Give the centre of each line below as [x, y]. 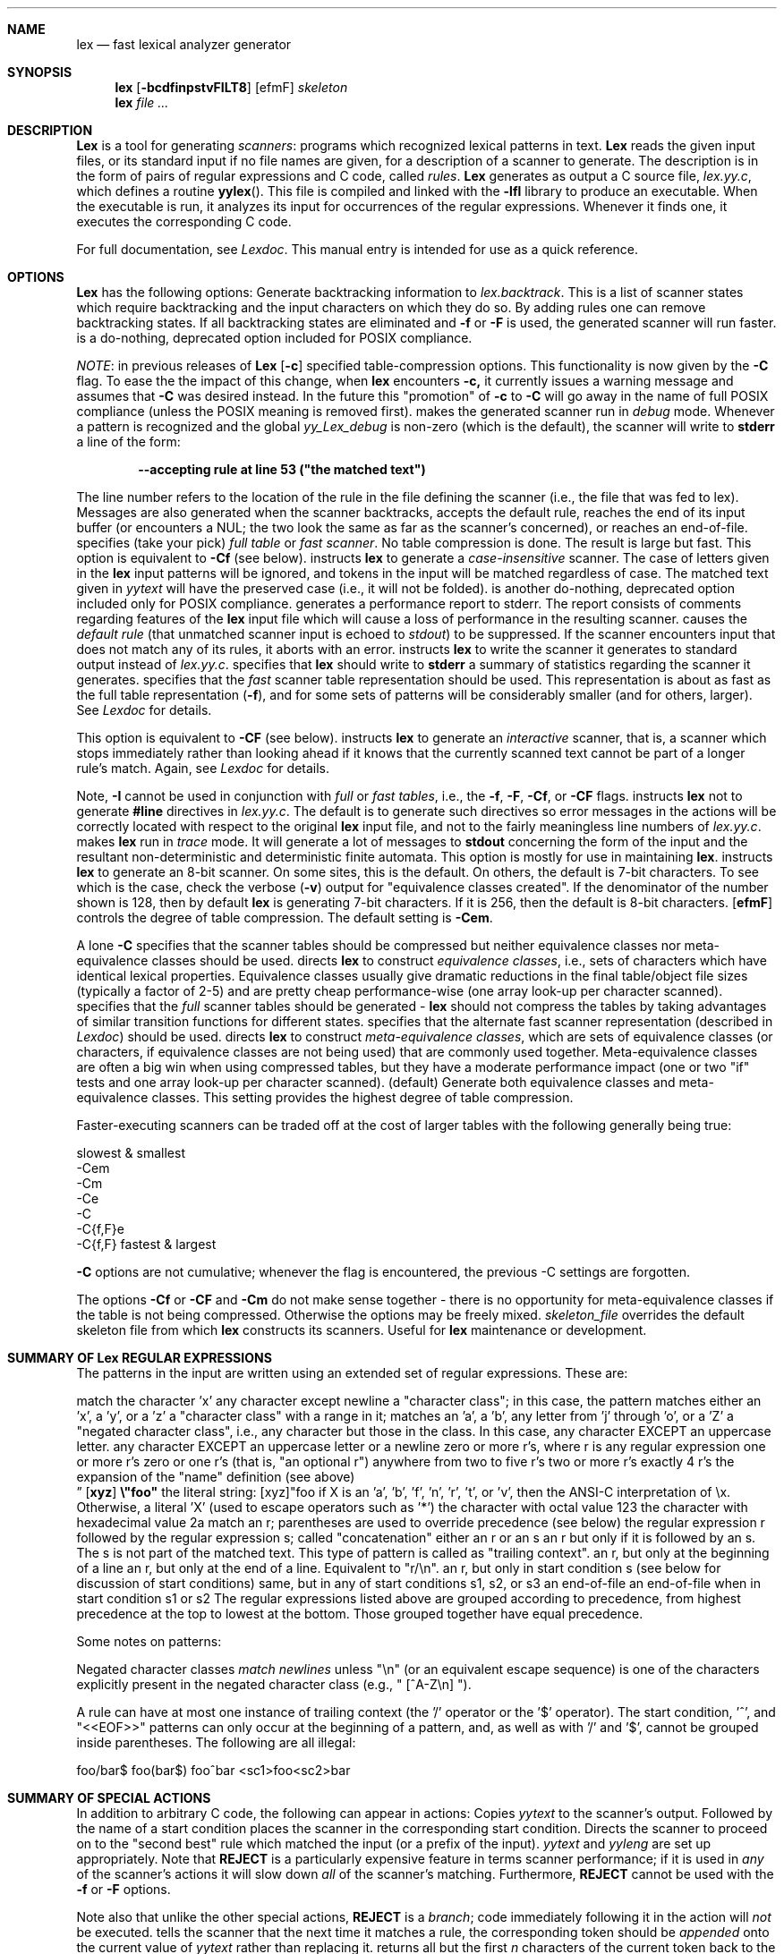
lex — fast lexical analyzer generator [184, 44]
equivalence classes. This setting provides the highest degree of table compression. [325, 1097]
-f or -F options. [124, 1889]
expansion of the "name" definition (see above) [216, 1477]
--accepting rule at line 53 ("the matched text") [282, 469]
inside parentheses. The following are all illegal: [216, 1742]
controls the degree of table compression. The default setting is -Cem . [285, 918]
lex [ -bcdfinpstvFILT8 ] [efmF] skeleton [231, 87]
